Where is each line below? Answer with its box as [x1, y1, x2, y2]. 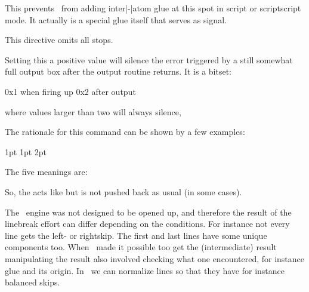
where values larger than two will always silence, [5, 105, 181, 118]
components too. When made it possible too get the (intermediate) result [5, 241, 277, 253]
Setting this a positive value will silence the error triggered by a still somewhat [5, 53, 293, 66]
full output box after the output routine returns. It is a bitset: [5, 65, 232, 78]
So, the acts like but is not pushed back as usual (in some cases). [5, 185, 242, 198]
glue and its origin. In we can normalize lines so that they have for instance [5, 264, 285, 276]
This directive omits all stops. [5, 33, 113, 46]
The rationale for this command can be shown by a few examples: [5, 125, 245, 138]
